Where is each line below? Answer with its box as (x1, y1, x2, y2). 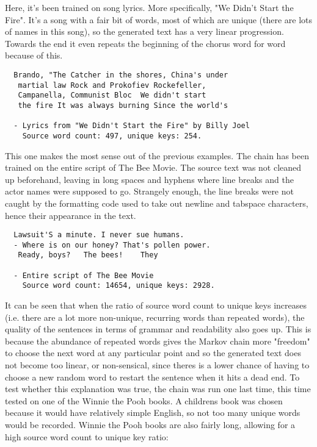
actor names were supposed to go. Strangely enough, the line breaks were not (5, 185, 294, 198)
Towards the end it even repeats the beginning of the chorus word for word (5, 37, 286, 49)
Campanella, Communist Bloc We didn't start (18, 91, 206, 100)
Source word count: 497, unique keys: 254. (22, 131, 202, 140)
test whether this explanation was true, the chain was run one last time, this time (5, 382, 311, 395)
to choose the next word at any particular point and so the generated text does (5, 346, 301, 359)
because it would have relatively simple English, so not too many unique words (5, 406, 301, 419)
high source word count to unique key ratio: (5, 430, 169, 443)
